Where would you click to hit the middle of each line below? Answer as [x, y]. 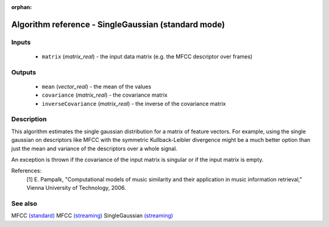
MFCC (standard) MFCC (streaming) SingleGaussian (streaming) [92, 215]
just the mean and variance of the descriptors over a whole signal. [94, 148]
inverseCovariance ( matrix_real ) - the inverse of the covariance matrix [134, 103]
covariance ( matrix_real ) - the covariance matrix [104, 95]
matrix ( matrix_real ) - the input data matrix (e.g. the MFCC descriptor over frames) [147, 56]
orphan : [22, 7]
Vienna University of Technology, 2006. [76, 188]
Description [29, 119]
